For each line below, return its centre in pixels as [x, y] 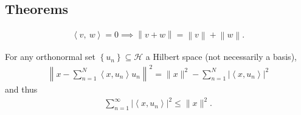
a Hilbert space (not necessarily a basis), [221, 57]
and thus [21, 89]
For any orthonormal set [50, 57]
